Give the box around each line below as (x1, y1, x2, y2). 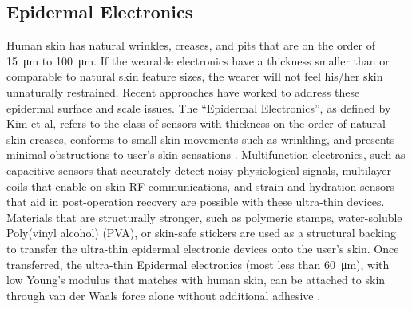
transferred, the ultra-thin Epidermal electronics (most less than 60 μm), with (6, 256, 390, 272)
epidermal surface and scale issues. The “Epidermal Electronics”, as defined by (6, 99, 391, 116)
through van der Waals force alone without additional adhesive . (6, 287, 321, 303)
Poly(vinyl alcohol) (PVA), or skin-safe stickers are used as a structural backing (6, 224, 397, 241)
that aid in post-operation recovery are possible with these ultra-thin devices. (6, 193, 385, 210)
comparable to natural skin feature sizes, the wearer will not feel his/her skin (6, 68, 383, 85)
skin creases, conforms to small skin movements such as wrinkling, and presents (6, 130, 395, 147)
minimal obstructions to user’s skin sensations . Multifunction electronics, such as (6, 146, 406, 163)
